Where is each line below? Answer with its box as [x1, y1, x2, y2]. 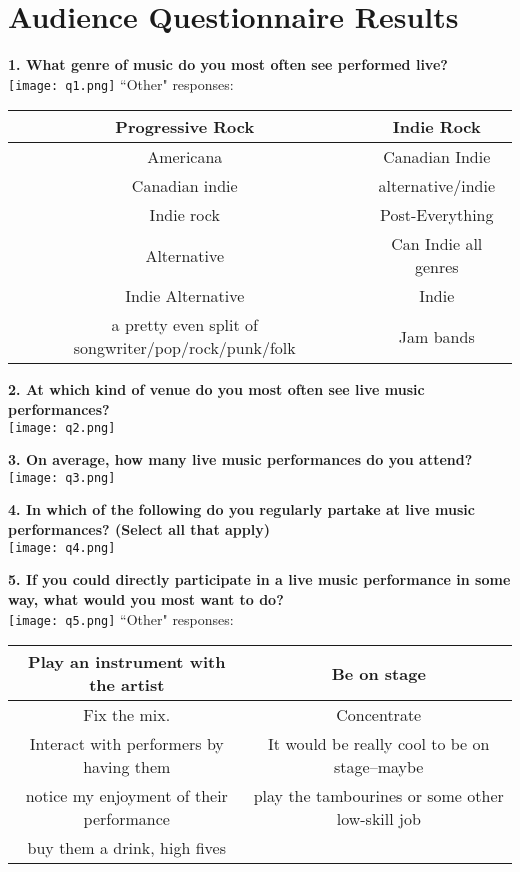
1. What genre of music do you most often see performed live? [8, 54, 448, 75]
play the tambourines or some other [253, 784, 504, 808]
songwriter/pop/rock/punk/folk [73, 336, 296, 360]
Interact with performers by [29, 732, 224, 756]
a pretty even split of [111, 313, 258, 337]
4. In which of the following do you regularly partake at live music [8, 499, 475, 520]
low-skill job [336, 807, 421, 831]
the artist [89, 673, 165, 697]
